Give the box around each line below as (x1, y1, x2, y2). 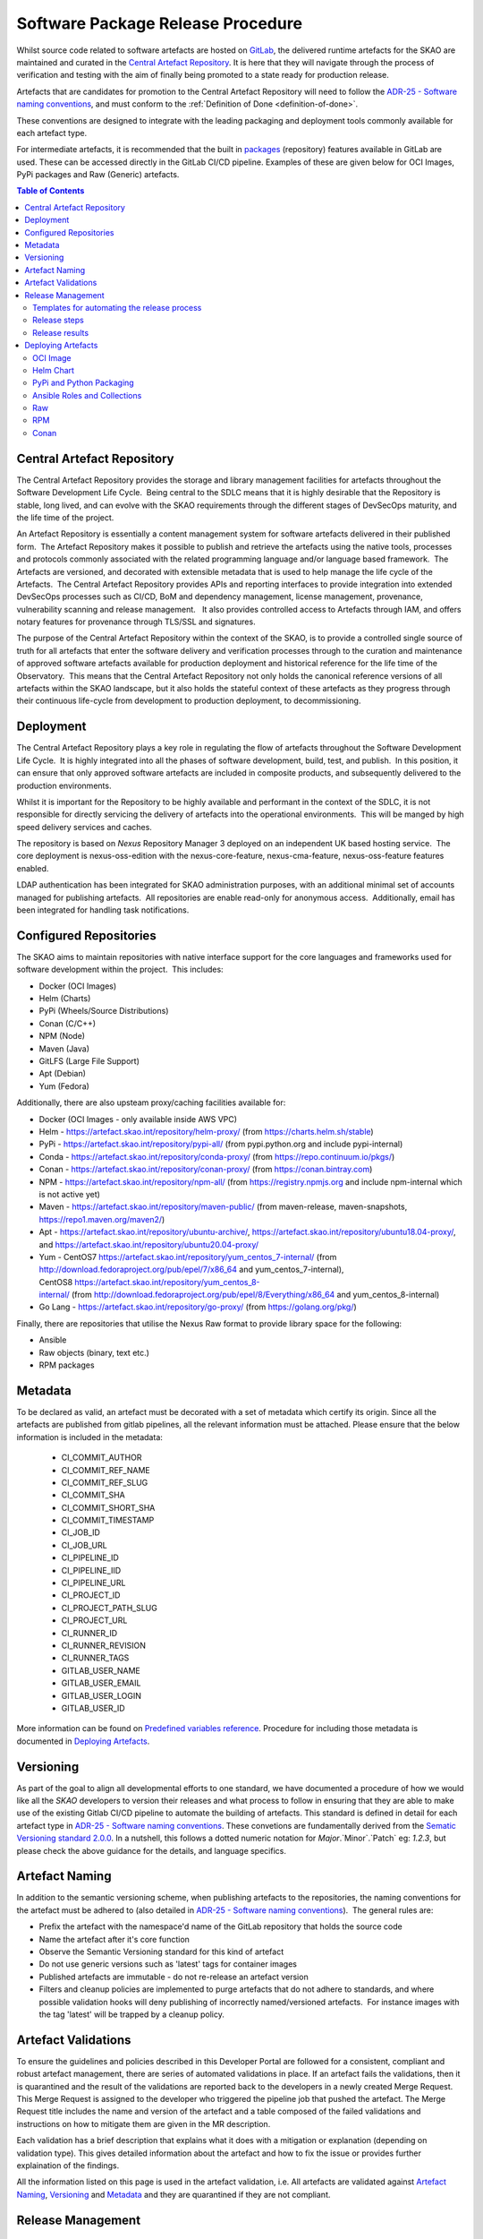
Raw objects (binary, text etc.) (38, 1347, 149, 1358)
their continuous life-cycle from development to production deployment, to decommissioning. (16, 695, 361, 707)
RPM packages (38, 1360, 95, 1370)
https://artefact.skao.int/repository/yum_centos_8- (74, 1276, 260, 1287)
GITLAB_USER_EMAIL (61, 1677, 141, 1688)
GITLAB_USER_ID (61, 1703, 125, 1713)
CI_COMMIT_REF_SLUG (61, 1477, 148, 1488)
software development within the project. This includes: (16, 964, 224, 975)
